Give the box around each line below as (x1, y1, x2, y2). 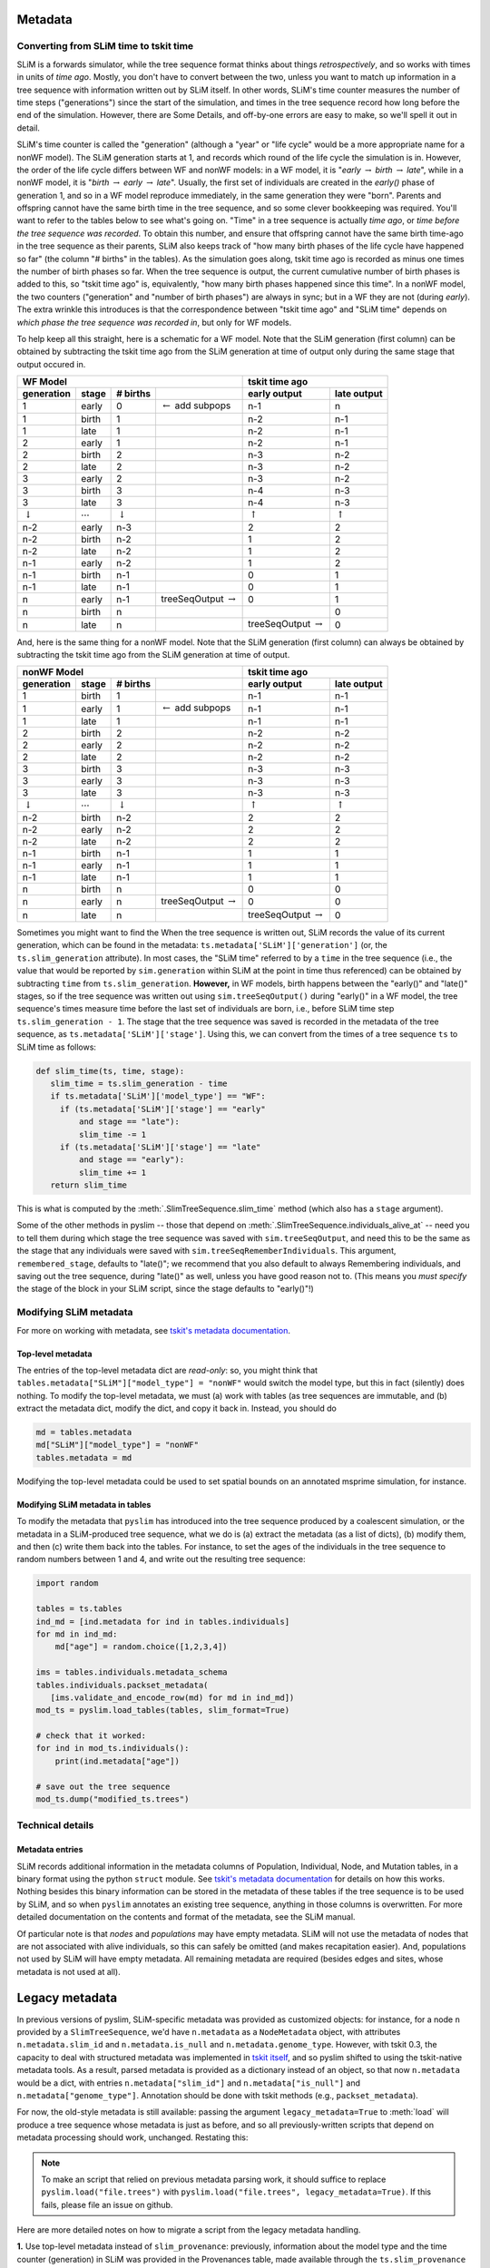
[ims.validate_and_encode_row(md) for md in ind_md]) (50, 1692, 295, 1703)
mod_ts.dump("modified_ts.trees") (35, 1794, 190, 1804)
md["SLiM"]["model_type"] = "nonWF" (35, 1440, 200, 1451)
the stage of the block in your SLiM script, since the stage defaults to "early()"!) (16, 1284, 315, 1295)
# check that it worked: (35, 1731, 147, 1741)
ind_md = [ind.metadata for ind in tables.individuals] (35, 1616, 290, 1627)
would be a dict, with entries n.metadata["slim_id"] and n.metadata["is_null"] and (16, 2077, 360, 2088)
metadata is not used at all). (16, 1966, 122, 1977)
